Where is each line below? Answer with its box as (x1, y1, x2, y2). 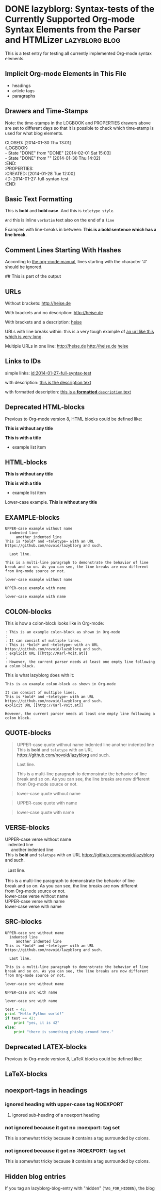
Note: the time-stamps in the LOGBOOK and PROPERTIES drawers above (5, 120, 151, 126)
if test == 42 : (5, 1016, 36, 1021)
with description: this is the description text (5, 379, 91, 385)
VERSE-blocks (5, 823, 50, 832)
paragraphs (12, 93, 35, 99)
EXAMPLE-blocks (5, 513, 60, 522)
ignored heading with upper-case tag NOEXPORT (5, 1101, 124, 1108)
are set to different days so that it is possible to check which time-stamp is (5, 125, 154, 131)
